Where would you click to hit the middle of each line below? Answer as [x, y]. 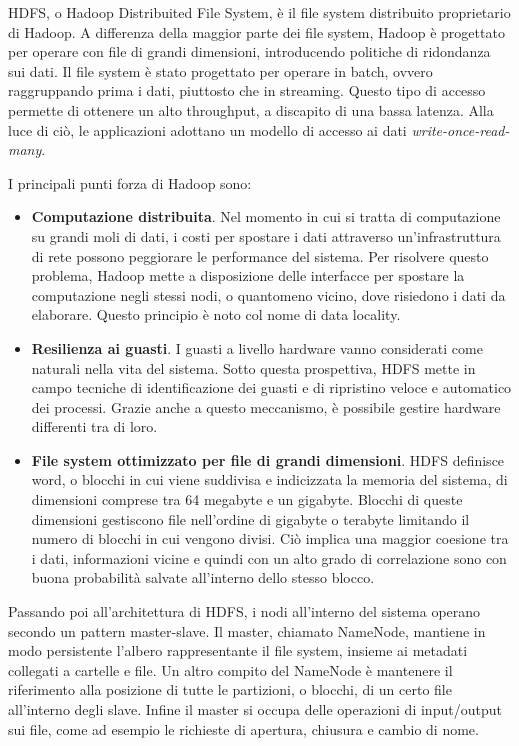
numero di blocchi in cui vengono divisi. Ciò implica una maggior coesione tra [270, 538]
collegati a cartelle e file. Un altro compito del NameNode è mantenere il [230, 669]
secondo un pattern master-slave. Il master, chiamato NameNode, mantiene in [247, 630]
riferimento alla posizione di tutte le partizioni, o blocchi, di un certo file [230, 689]
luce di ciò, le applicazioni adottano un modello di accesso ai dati [207, 129]
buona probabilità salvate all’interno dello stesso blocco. [203, 577]
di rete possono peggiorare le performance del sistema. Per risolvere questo [260, 255]
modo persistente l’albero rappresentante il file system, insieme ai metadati [238, 650]
